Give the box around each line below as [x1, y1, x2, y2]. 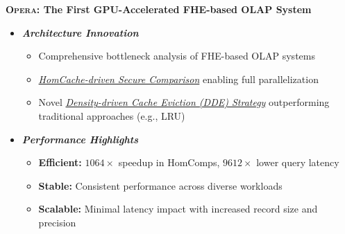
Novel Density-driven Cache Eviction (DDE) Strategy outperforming [38, 95, 330, 109]
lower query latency [256, 155, 339, 170]
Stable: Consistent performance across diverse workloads [38, 178, 283, 192]
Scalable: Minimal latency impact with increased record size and [38, 201, 318, 216]
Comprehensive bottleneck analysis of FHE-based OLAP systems [38, 48, 315, 63]
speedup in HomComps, [118, 155, 220, 170]
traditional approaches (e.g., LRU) [38, 108, 185, 123]
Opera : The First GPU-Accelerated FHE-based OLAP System [6, 2, 312, 16]
